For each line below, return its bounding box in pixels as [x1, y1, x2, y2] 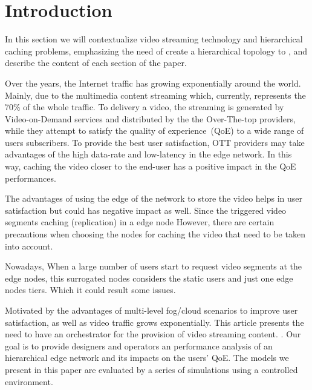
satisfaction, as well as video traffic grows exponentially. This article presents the [5, 316, 304, 328]
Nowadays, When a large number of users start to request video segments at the [5, 260, 302, 273]
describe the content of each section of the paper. [5, 56, 187, 69]
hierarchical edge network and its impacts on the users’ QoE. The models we [5, 351, 289, 364]
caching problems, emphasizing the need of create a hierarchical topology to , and [5, 44, 308, 57]
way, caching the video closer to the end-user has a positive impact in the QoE [5, 160, 296, 173]
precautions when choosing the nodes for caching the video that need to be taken [5, 228, 305, 240]
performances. [5, 171, 56, 184]
